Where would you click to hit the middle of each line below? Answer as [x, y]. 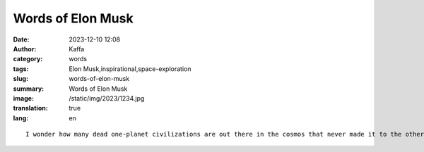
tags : [21, 69]
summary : [29, 89]
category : [28, 59]
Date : [21, 39]
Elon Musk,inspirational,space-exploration [130, 69]
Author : [25, 49]
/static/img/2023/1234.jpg [107, 98]
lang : [21, 118]
